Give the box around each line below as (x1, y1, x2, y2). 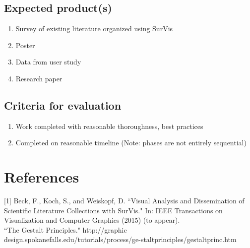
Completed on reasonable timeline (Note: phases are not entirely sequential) (15, 137, 247, 148)
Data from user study (15, 57, 81, 67)
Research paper (15, 73, 62, 83)
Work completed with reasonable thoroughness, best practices (15, 121, 203, 131)
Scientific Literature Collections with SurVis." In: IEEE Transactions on (4, 205, 223, 215)
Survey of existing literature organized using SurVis (15, 23, 173, 34)
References (4, 167, 79, 187)
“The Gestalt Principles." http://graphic (4, 224, 127, 235)
